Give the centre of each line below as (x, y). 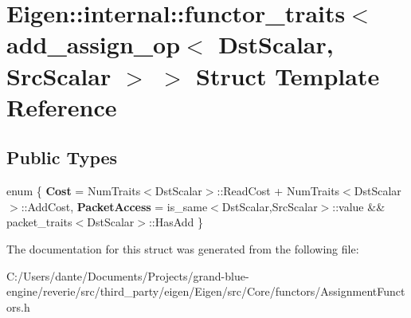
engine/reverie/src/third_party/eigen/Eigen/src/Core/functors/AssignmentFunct (206, 291)
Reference (62, 106)
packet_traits (39, 222)
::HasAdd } (176, 222)
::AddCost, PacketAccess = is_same (114, 206)
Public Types (62, 157)
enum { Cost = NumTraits (74, 191)
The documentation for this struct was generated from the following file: (183, 248)
